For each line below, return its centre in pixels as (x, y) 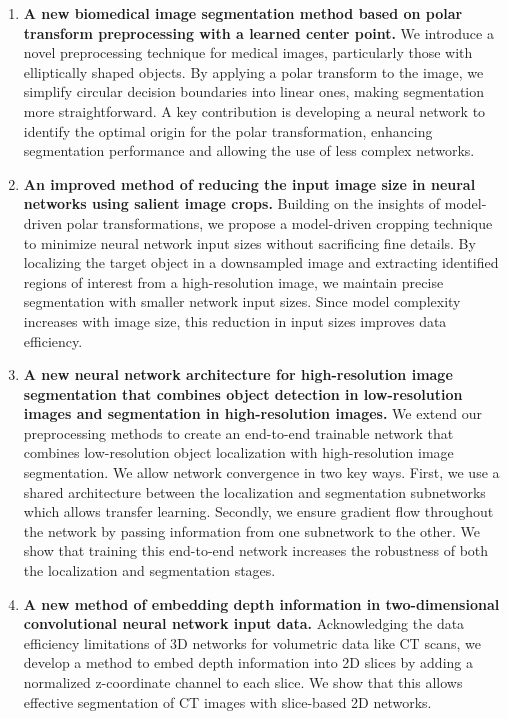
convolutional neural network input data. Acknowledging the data (244, 623)
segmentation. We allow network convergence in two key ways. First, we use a (261, 472)
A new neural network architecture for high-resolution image (238, 374)
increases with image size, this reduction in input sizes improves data (235, 320)
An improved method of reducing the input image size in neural (249, 183)
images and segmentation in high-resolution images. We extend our (252, 413)
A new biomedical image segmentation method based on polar (243, 13)
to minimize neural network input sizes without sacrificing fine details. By (249, 242)
